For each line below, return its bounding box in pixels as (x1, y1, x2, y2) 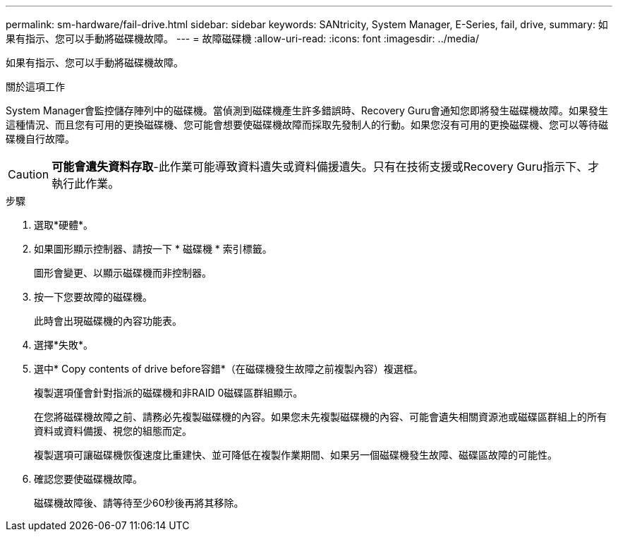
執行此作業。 (51, 176, 120, 191)
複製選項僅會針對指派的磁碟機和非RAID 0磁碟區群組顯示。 (34, 387, 303, 399)
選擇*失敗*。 (34, 339, 94, 351)
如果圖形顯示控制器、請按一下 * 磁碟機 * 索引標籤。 (34, 243, 272, 255)
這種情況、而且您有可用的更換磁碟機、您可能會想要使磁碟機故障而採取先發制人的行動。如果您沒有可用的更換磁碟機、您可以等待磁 (6, 119, 608, 131)
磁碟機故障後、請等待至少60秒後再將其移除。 (34, 497, 244, 509)
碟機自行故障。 (6, 133, 75, 145)
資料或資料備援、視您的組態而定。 (34, 425, 192, 437)
